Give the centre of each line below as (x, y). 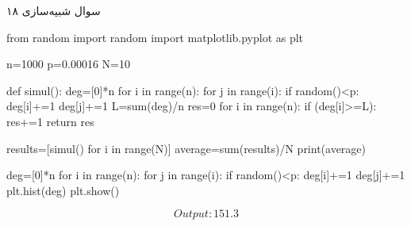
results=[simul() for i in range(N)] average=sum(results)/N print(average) (186, 148)
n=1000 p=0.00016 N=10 (68, 64)
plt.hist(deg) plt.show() (63, 190)
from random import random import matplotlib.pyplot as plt (155, 37)
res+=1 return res (50, 121)
